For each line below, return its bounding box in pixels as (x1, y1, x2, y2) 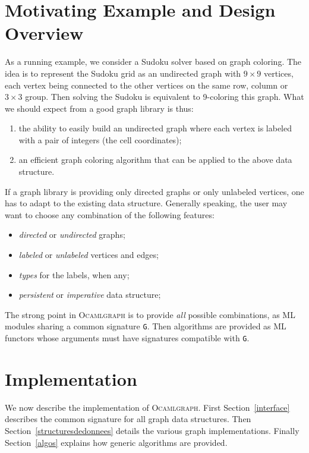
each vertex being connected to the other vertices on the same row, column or (5, 78, 288, 91)
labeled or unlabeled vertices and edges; (18, 248, 159, 261)
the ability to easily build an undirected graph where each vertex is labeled (18, 122, 292, 134)
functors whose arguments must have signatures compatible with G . (5, 332, 250, 344)
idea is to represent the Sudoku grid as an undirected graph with (5, 67, 241, 79)
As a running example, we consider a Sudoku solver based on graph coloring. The (5, 55, 302, 68)
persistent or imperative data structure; (18, 288, 161, 301)
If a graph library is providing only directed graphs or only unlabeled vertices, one (5, 185, 304, 197)
